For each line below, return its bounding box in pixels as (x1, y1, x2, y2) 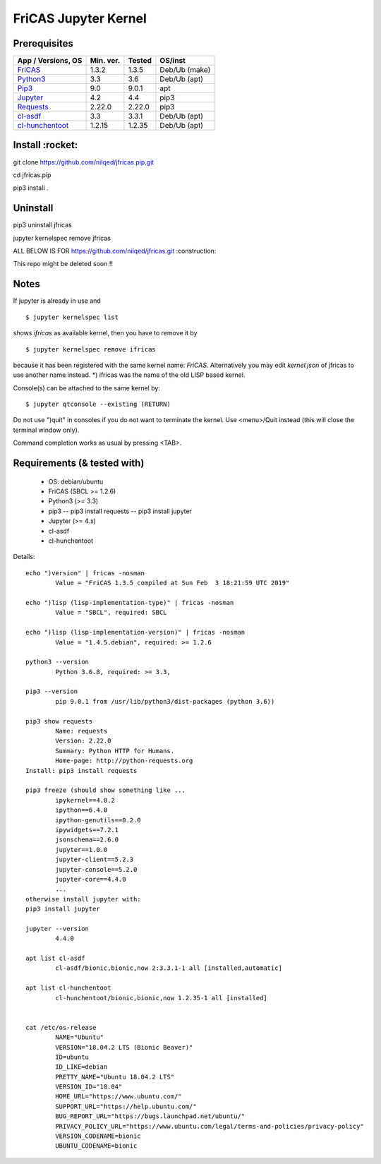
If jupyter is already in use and (13, 296, 102, 305)
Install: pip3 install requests (25, 767, 138, 774)
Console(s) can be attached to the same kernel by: (13, 383, 160, 392)
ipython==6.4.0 (55, 806, 108, 815)
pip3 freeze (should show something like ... (25, 786, 186, 794)
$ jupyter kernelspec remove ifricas (25, 345, 157, 353)
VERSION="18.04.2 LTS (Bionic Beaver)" (55, 1043, 193, 1051)
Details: (13, 553, 35, 561)
